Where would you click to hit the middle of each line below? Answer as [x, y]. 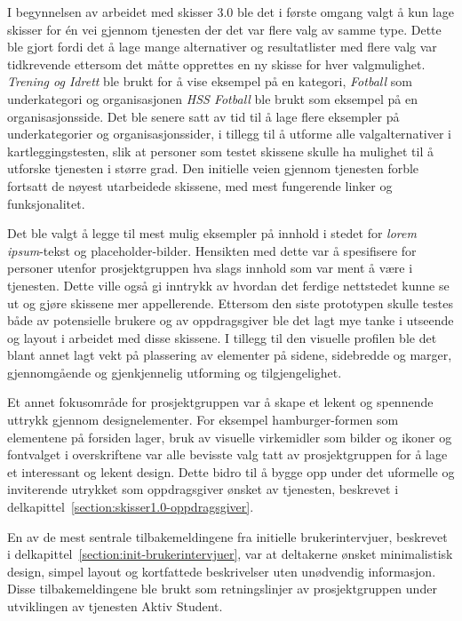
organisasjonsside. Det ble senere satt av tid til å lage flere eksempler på [203, 116]
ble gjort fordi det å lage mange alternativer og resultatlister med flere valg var [222, 47]
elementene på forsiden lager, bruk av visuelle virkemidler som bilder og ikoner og [230, 437]
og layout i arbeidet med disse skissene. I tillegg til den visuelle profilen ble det [222, 337]
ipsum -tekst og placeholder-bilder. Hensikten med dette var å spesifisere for [212, 250]
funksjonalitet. [46, 203]
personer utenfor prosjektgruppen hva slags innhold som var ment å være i [210, 268]
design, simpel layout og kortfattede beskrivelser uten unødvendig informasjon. [222, 571]
